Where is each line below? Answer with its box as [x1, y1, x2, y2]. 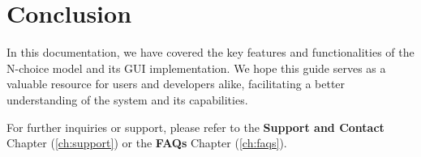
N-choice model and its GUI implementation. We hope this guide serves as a [6, 59, 386, 76]
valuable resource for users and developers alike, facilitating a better [6, 75, 346, 92]
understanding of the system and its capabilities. [6, 91, 248, 108]
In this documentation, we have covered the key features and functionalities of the [6, 44, 415, 61]
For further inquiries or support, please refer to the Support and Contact [6, 118, 384, 135]
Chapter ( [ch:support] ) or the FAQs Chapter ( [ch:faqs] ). [6, 134, 287, 151]
